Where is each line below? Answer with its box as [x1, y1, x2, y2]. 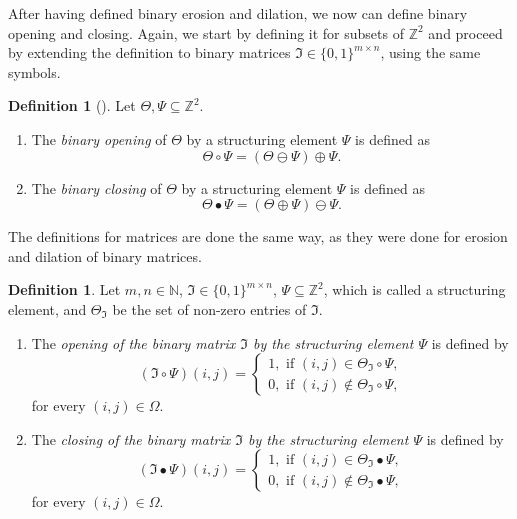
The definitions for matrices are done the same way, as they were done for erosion [8, 226, 508, 247]
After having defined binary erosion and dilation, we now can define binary [8, 3, 468, 23]
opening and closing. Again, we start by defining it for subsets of [8, 22, 404, 43]
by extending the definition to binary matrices [8, 42, 291, 63]
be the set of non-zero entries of [112, 298, 307, 319]
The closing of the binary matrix [31, 428, 231, 449]
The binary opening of [31, 128, 167, 149]
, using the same [380, 42, 481, 63]
